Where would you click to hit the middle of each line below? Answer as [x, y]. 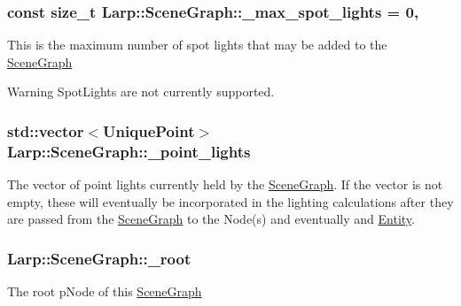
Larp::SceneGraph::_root [99, 258]
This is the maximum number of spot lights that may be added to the [197, 45]
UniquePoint [149, 130]
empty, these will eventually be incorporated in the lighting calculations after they [230, 201]
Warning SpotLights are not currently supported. [141, 92]
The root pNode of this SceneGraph [105, 291]
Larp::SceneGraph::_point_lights [129, 151]
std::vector [46, 130]
